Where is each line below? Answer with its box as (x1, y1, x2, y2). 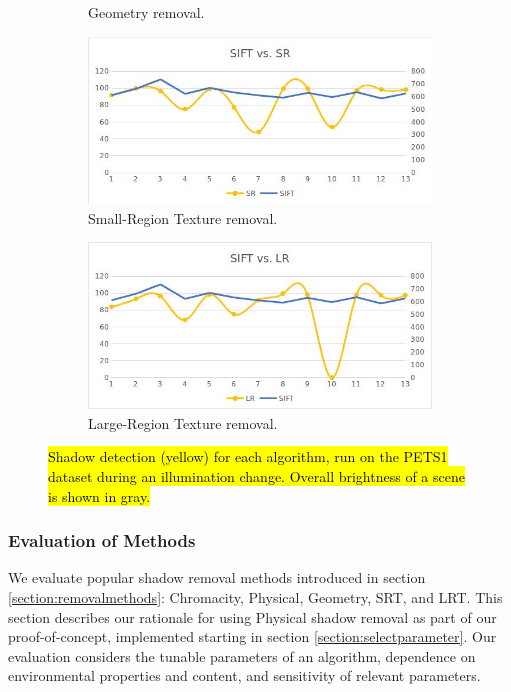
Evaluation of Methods (8, 528, 196, 553)
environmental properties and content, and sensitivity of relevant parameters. (8, 665, 481, 686)
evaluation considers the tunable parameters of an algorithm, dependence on (8, 645, 476, 666)
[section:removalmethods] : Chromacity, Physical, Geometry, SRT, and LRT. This (8, 586, 503, 607)
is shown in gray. (48, 485, 151, 506)
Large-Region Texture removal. (88, 412, 278, 433)
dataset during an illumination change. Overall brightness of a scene (48, 465, 465, 486)
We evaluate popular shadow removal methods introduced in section (8, 567, 426, 588)
